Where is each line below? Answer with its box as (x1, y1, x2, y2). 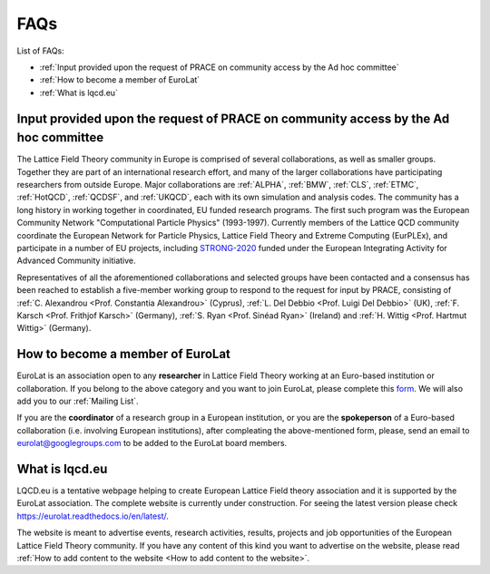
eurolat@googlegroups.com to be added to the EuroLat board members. (16, 438, 288, 449)
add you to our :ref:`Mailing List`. (16, 395, 140, 406)
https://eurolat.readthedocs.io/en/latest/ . (16, 511, 170, 521)
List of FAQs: (16, 45, 65, 56)
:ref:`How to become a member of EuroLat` (39, 74, 201, 85)
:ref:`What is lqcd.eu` (39, 87, 118, 98)
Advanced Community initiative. (16, 255, 136, 267)
